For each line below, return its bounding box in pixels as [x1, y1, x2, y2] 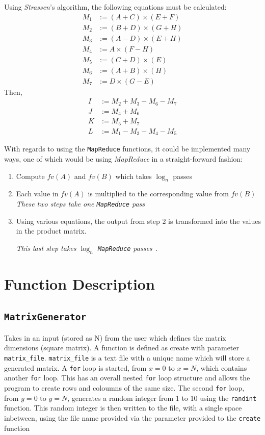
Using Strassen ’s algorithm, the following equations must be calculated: [4, 2, 227, 12]
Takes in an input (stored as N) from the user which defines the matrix [4, 332, 226, 343]
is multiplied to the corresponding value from [88, 188, 229, 199]
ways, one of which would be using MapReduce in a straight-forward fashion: [4, 153, 243, 164]
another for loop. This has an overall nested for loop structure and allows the [4, 372, 250, 383]
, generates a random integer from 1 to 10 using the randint [67, 392, 257, 403]
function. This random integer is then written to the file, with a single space [4, 402, 242, 413]
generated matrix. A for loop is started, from [4, 362, 147, 373]
